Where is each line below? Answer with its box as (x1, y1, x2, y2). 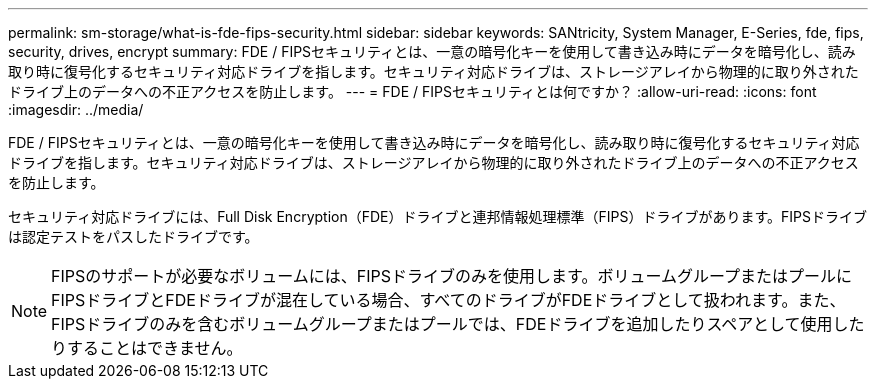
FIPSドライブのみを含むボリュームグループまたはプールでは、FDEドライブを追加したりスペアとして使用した (51, 314, 865, 334)
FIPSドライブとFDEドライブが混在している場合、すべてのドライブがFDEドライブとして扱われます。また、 (51, 290, 846, 310)
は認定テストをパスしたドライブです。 (8, 228, 259, 245)
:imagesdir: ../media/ (8, 101, 144, 118)
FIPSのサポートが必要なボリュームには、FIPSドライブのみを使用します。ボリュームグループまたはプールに (51, 266, 852, 286)
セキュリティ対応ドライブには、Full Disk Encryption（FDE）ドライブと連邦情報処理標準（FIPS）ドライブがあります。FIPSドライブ (8, 208, 867, 225)
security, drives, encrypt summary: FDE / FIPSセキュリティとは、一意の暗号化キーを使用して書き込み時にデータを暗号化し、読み (8, 43, 856, 60)
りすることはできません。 (51, 338, 243, 358)
